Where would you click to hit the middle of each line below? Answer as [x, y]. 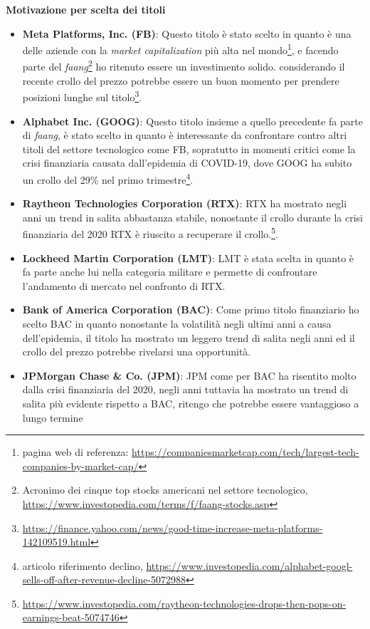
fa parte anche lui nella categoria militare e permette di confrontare [170, 272]
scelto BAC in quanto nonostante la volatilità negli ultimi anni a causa [177, 323]
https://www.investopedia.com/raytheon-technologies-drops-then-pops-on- [184, 603]
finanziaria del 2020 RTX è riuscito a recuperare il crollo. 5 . [150, 233]
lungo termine [53, 417]
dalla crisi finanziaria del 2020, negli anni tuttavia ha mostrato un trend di [185, 389]
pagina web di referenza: [75, 452]
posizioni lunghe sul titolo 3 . [82, 96]
